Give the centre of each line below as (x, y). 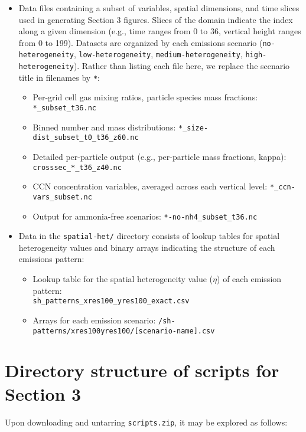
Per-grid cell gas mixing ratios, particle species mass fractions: (145, 97)
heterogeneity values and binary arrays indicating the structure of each (147, 247)
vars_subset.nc (62, 197)
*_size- (193, 128)
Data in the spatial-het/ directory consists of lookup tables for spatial (149, 236)
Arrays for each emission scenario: (94, 320)
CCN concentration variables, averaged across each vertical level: (150, 186)
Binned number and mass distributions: (104, 127)
